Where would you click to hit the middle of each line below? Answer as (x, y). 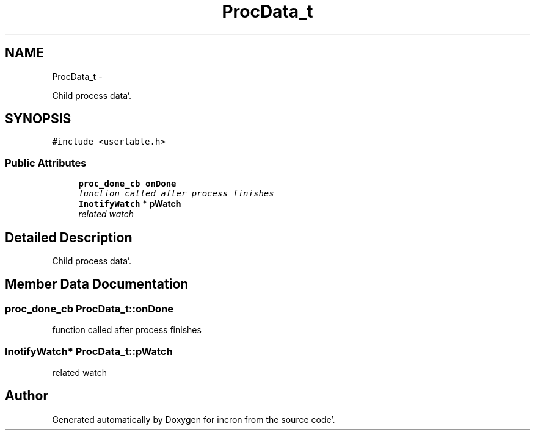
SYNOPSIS (38, 119)
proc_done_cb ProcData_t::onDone (89, 308)
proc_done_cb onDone (127, 184)
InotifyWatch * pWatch (130, 204)
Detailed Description (69, 237)
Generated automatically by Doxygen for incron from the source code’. (194, 419)
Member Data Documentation (97, 284)
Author (27, 396)
